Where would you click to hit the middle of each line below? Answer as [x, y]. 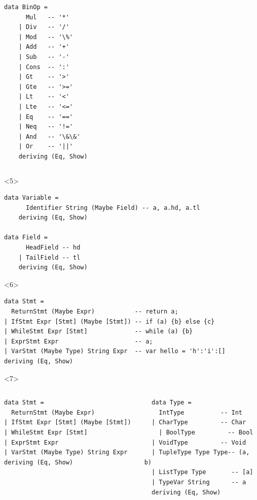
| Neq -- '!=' [46, 127]
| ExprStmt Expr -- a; [79, 341]
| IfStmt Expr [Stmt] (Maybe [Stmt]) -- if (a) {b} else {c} [109, 321]
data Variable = [31, 198]
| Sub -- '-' [44, 57]
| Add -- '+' [44, 47]
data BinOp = [26, 7]
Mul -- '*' [47, 17]
